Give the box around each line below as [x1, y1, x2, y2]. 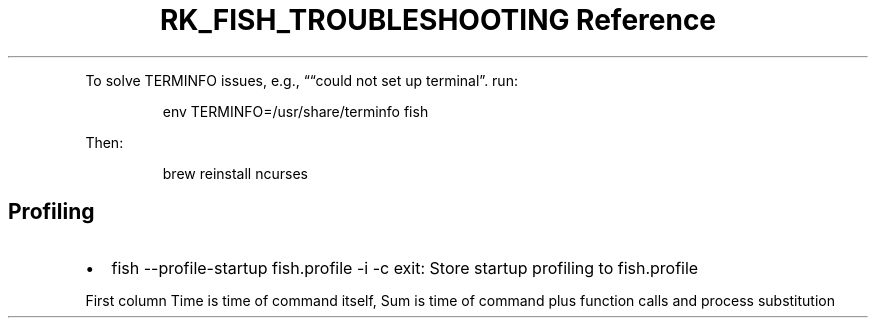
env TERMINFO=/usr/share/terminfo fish [162, 102, 429, 120]
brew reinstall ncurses [162, 164, 308, 182]
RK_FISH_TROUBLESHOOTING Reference [159, 3, 717, 37]
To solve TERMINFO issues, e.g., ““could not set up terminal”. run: [85, 71, 518, 89]
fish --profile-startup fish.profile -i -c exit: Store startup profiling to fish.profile [111, 257, 699, 278]
